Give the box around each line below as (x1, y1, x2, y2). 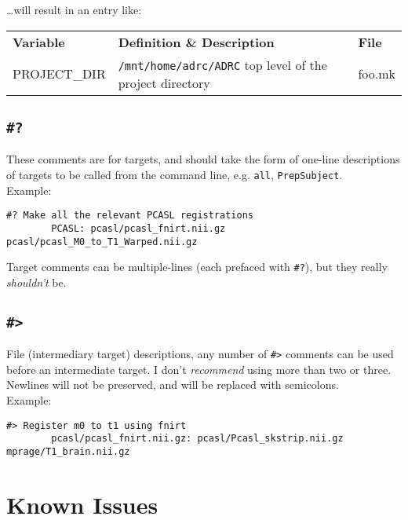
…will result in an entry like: (6, 2, 142, 17)
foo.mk (358, 64, 395, 83)
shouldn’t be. (6, 273, 67, 290)
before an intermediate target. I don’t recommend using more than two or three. (6, 361, 392, 377)
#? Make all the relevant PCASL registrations (6, 210, 253, 222)
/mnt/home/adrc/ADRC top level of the (118, 55, 327, 74)
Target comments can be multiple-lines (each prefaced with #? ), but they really (6, 258, 388, 275)
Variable (13, 32, 65, 51)
